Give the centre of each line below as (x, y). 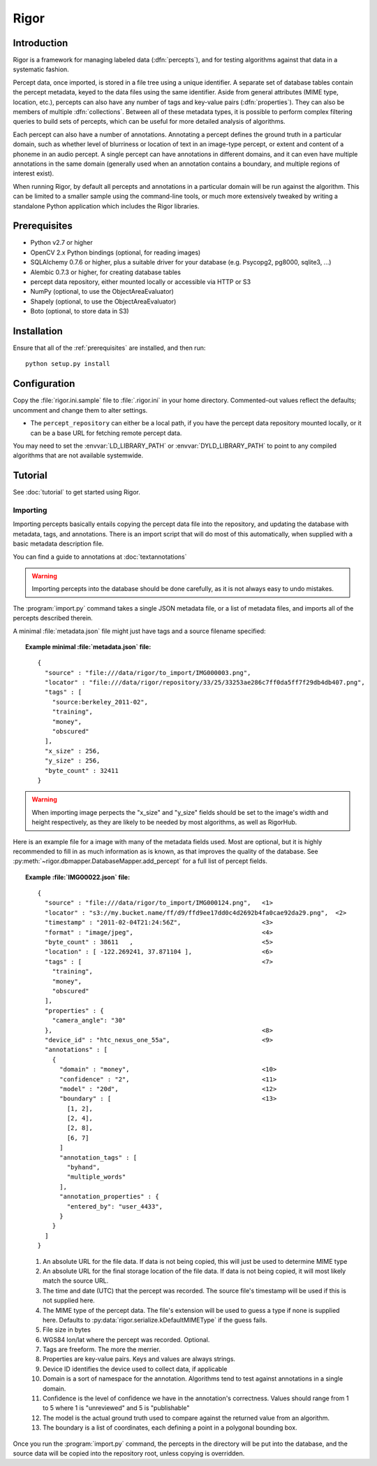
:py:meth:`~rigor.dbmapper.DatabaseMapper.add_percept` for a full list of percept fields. (140, 861)
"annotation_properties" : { (110, 1197)
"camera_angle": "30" (89, 1020)
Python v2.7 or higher (62, 243)
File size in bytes (67, 1330)
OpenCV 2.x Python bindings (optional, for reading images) (116, 252)
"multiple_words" (96, 1177)
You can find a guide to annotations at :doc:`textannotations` (100, 557)
